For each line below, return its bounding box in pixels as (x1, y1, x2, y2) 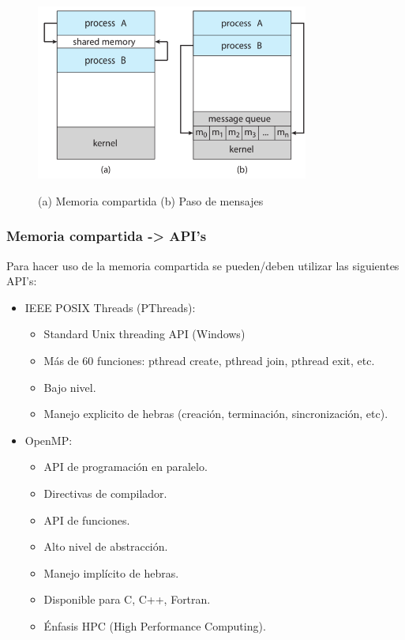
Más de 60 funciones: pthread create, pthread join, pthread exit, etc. (43, 352, 375, 369)
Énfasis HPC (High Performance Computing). (43, 618, 266, 634)
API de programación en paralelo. (43, 458, 208, 475)
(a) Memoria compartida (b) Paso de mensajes (38, 192, 264, 209)
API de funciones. (43, 511, 130, 528)
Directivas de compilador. (43, 485, 167, 502)
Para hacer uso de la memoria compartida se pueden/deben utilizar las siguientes (6, 257, 399, 273)
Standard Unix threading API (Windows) (43, 326, 246, 342)
